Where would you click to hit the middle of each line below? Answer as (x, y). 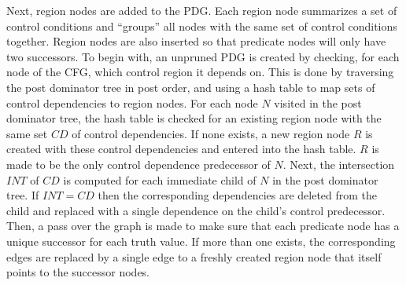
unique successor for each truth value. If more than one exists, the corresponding (201, 241)
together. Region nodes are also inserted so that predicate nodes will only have (196, 41)
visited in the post (318, 102)
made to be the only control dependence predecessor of (138, 164)
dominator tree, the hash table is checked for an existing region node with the (194, 118)
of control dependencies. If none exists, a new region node (211, 133)
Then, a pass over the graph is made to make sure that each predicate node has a (203, 226)
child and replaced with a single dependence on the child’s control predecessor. (196, 210)
